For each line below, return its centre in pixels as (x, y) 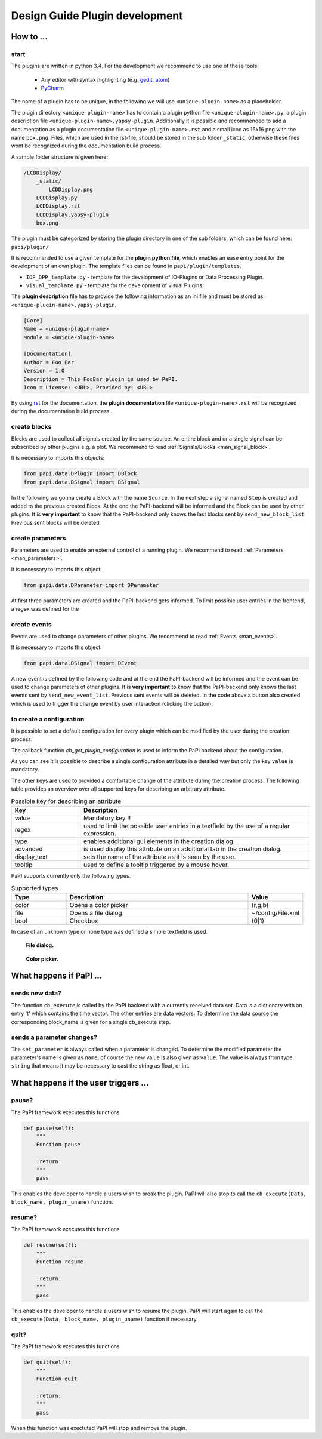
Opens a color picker (99, 905)
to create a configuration (48, 719)
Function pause (58, 1145)
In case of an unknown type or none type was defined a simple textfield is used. (109, 931)
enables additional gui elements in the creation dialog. (159, 841)
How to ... (29, 37)
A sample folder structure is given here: (60, 157)
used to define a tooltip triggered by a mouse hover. (157, 865)
